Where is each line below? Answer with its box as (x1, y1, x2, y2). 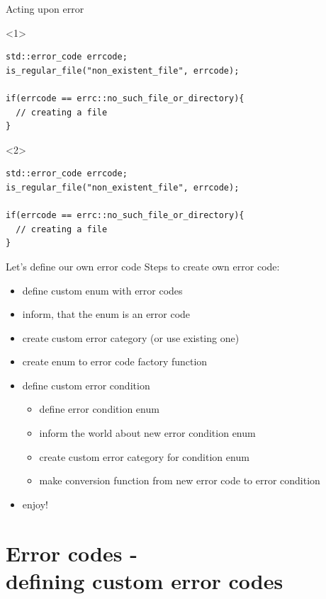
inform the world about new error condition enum (39, 426, 256, 440)
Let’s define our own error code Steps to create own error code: (6, 258, 280, 273)
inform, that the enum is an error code (22, 307, 191, 321)
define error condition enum (39, 401, 159, 416)
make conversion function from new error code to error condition (39, 473, 320, 488)
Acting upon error (6, 1, 84, 16)
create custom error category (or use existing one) (22, 330, 240, 345)
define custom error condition (22, 377, 150, 392)
